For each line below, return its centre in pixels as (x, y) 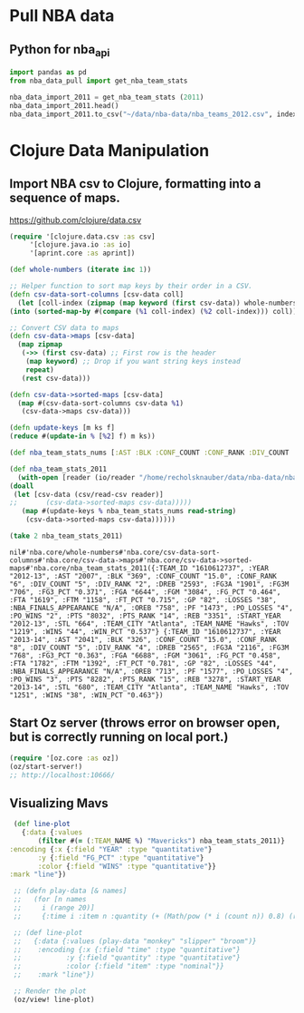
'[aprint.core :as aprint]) (82, 253)
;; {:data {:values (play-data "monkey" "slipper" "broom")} (135, 941)
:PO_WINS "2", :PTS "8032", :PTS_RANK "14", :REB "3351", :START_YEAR (145, 616)
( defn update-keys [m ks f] (62, 428)
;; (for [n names (50, 900)
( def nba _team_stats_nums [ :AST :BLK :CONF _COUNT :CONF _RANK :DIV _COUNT (149, 453)
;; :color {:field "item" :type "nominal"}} (119, 967)
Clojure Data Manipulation (109, 150)
